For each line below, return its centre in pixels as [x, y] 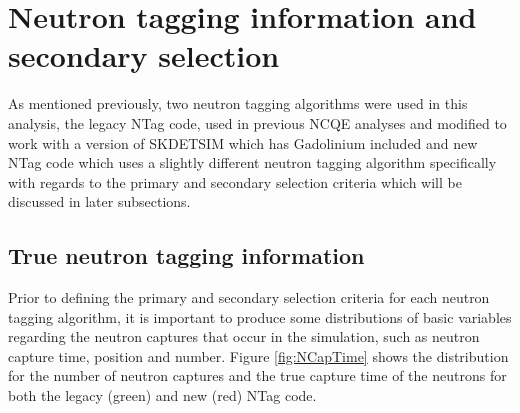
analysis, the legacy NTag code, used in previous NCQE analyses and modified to [257, 122]
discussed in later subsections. [99, 201]
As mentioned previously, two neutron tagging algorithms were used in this [238, 103]
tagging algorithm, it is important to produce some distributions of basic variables [260, 316]
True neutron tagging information [186, 255]
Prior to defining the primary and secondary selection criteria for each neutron [249, 297]
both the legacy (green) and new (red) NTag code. [162, 395]
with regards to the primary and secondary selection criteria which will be [235, 181]
